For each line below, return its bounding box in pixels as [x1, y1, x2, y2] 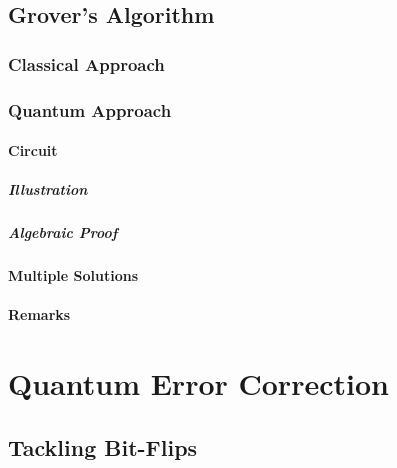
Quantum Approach [8, 97, 172, 122]
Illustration [8, 179, 88, 200]
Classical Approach [8, 51, 165, 76]
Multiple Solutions [8, 265, 139, 286]
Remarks [8, 304, 71, 325]
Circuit [8, 140, 58, 161]
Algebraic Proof [8, 222, 118, 243]
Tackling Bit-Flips [8, 431, 198, 462]
